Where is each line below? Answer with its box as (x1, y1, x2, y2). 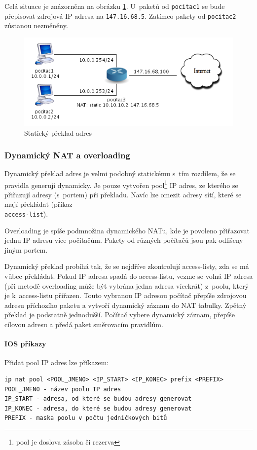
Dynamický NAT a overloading (4, 149, 130, 161)
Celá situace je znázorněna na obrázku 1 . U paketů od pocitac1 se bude (4, 1, 225, 11)
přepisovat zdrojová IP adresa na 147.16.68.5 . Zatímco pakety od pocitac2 (4, 10, 236, 21)
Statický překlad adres (24, 128, 92, 138)
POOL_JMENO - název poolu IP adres (4, 385, 121, 393)
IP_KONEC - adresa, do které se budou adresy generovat (4, 405, 192, 412)
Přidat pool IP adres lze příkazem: (4, 357, 109, 368)
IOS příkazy (4, 338, 46, 349)
